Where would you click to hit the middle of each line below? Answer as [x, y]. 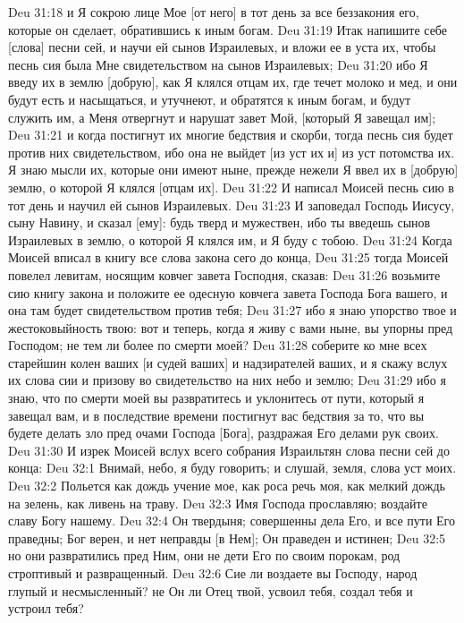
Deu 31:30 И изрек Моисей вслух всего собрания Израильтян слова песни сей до [229, 450]
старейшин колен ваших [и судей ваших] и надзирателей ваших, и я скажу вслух [228, 362]
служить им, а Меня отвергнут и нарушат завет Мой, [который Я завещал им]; [222, 117]
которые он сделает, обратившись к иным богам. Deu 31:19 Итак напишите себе [228, 29]
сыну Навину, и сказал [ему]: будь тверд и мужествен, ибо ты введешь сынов [219, 222]
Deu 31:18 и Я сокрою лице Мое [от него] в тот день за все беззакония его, [214, 12]
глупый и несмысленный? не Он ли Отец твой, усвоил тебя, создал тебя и [211, 590]
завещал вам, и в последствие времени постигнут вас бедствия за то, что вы [216, 415]
